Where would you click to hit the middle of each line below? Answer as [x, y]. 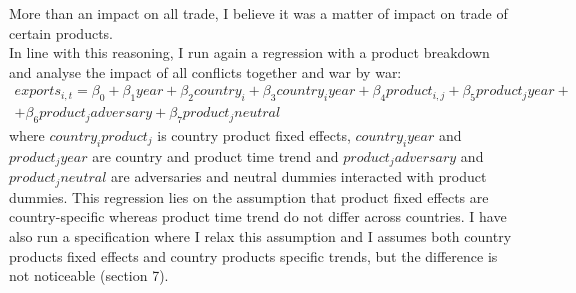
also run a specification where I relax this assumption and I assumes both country [260, 235]
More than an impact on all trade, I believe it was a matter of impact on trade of [258, 13]
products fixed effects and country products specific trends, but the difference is [253, 255]
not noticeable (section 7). [89, 275]
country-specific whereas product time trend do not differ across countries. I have [258, 216]
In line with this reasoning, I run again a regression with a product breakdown [249, 52]
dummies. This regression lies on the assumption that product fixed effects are [249, 196]
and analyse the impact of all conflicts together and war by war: [205, 71]
